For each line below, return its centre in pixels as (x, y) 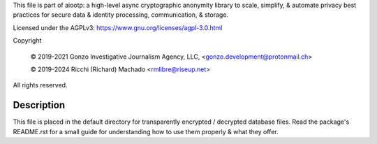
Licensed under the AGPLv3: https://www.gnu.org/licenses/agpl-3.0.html (118, 27)
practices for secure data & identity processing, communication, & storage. (121, 15)
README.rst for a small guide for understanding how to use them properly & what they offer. (146, 131)
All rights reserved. (40, 85)
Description (39, 105)
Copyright (27, 41)
